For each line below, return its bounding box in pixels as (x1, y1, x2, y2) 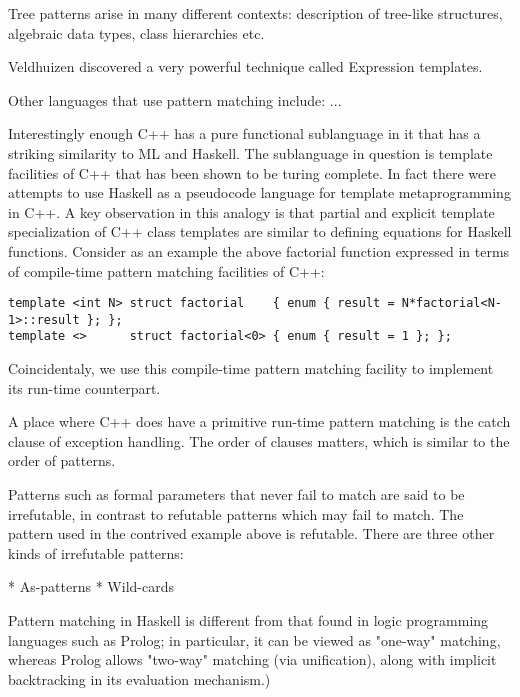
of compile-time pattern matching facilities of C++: (8, 260, 325, 281)
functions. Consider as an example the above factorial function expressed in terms (8, 240, 510, 261)
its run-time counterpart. (8, 377, 161, 398)
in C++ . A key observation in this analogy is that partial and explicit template (8, 201, 495, 222)
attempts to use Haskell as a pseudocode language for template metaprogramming (8, 182, 511, 203)
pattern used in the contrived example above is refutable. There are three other (8, 523, 495, 544)
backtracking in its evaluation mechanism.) (8, 668, 271, 689)
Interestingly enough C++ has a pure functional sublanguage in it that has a (8, 123, 481, 144)
